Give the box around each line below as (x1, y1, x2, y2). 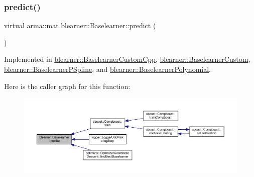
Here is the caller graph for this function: (4, 80, 131, 91)
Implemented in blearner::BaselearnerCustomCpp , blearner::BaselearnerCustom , (4, 54, 250, 64)
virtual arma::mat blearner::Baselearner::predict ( (4, 20, 156, 31)
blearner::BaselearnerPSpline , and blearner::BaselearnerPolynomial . (4, 64, 211, 74)
